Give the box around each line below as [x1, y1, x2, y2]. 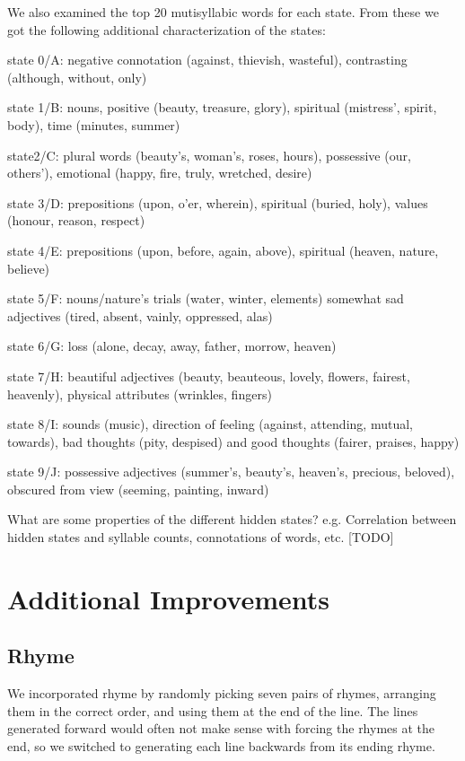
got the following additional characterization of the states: [7, 20, 326, 39]
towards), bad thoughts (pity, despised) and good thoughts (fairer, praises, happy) [7, 432, 460, 450]
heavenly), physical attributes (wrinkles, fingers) [7, 384, 272, 403]
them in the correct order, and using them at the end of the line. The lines [7, 701, 418, 720]
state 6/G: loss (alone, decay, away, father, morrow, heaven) [7, 337, 337, 355]
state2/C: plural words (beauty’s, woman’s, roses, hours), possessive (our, [7, 145, 411, 164]
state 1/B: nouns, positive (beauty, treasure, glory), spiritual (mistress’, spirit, [7, 98, 437, 117]
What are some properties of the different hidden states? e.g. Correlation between [7, 510, 457, 529]
